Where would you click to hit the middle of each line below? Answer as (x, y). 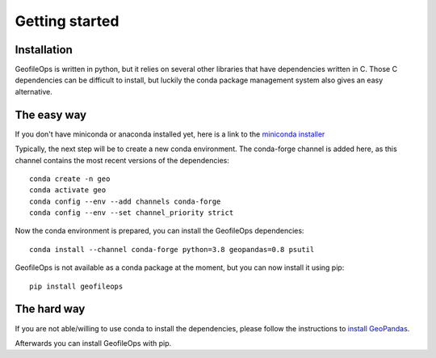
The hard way (50, 309)
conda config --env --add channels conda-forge (125, 201)
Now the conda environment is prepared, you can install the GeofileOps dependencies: (159, 231)
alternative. (34, 91)
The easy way (51, 114)
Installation (44, 50)
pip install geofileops (76, 286)
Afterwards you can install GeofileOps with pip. (93, 343)
